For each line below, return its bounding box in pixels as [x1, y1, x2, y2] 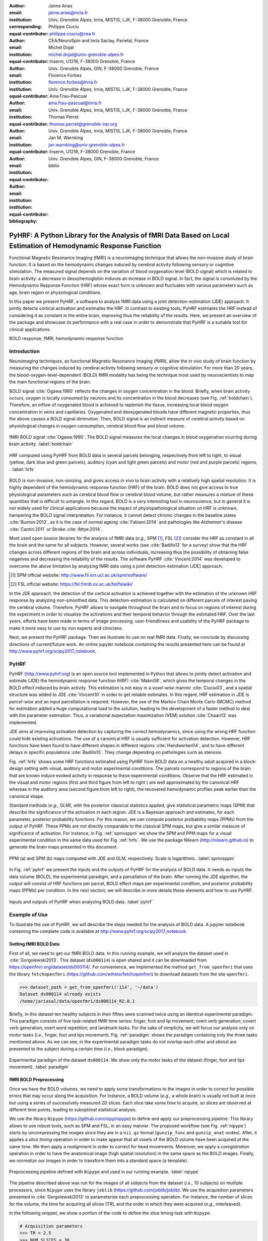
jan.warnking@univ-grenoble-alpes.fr [48, 141, 125, 147]
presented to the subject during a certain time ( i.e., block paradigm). [9, 1045, 149, 1052]
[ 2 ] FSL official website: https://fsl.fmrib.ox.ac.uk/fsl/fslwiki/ [10, 581, 133, 587]
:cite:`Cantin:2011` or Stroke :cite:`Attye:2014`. [9, 526, 103, 532]
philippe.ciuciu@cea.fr [49, 30, 96, 37]
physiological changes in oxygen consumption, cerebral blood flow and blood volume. [9, 422, 186, 429]
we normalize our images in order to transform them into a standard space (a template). [9, 1157, 189, 1164]
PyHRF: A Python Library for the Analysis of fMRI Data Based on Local [9, 231, 229, 239]
